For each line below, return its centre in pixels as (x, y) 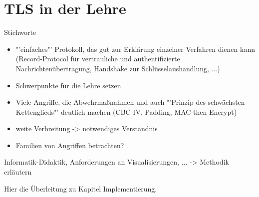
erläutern (18, 172)
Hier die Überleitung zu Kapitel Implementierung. (81, 188)
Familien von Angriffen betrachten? (70, 145)
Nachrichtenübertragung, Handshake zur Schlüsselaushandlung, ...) (118, 68)
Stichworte (20, 32)
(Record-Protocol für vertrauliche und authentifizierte (98, 59)
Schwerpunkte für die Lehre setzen (68, 85)
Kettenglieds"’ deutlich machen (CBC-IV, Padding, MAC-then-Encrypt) (126, 111)
